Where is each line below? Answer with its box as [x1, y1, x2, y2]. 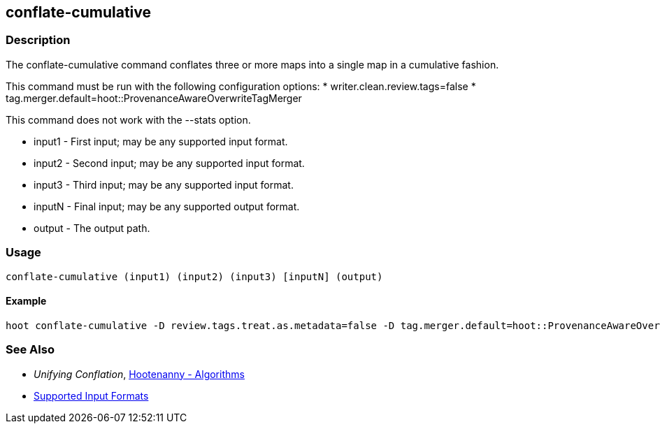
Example [6, 295, 47, 307]
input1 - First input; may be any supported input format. [34, 135, 288, 147]
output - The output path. [34, 221, 150, 234]
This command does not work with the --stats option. [6, 113, 251, 126]
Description [6, 33, 71, 48]
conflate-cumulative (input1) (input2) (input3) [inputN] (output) [6, 270, 383, 282]
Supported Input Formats [34, 389, 149, 402]
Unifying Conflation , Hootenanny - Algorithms [34, 368, 245, 380]
